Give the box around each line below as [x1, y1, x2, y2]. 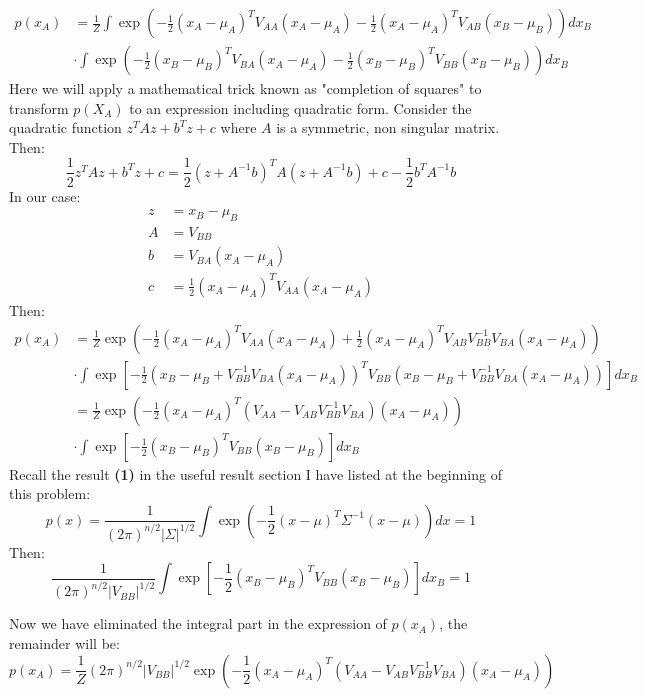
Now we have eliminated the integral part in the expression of [9, 613, 387, 634]
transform [9, 97, 69, 118]
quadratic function [9, 117, 122, 138]
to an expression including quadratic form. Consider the [129, 97, 472, 118]
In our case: [9, 185, 81, 206]
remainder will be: [9, 632, 120, 653]
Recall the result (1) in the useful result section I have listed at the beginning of [9, 463, 502, 484]
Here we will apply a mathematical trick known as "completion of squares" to [9, 78, 482, 99]
